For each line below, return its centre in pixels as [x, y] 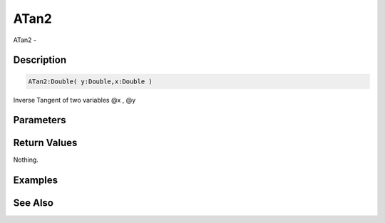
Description [40, 60]
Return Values [45, 143]
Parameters [40, 120]
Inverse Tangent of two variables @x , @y [75, 100]
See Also [33, 203]
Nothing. [26, 160]
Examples [36, 181]
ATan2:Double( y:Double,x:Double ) [90, 81]
